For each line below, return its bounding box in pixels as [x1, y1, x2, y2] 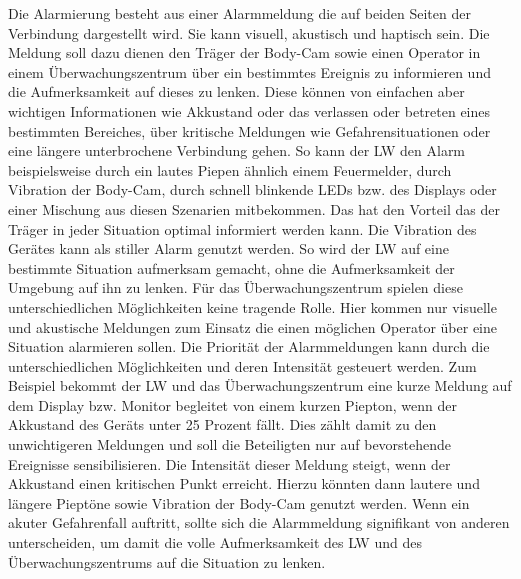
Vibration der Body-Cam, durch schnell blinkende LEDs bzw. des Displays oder [8, 179, 497, 200]
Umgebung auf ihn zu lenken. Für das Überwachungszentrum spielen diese [8, 277, 463, 298]
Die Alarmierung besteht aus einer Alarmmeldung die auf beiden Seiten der [8, 3, 471, 23]
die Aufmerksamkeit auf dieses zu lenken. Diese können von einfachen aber [8, 81, 465, 102]
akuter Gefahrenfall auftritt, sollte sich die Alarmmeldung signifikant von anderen [8, 512, 510, 533]
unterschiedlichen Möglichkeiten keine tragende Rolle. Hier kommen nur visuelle [8, 296, 497, 317]
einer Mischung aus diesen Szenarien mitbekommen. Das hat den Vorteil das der [8, 198, 500, 219]
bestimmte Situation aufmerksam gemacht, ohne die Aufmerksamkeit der [8, 257, 455, 278]
